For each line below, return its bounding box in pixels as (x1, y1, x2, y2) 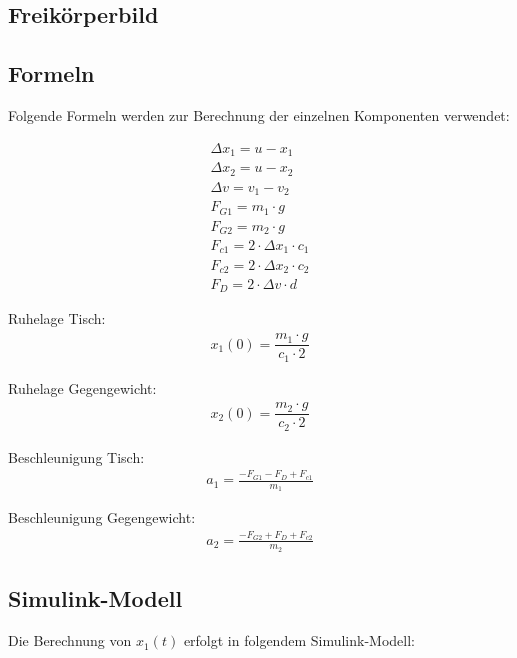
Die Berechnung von (8, 630, 132, 651)
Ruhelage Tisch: (8, 308, 106, 329)
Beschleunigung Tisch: (8, 446, 145, 467)
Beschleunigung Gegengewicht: (8, 507, 196, 528)
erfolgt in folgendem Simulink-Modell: (183, 630, 415, 651)
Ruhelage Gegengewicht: (8, 377, 157, 398)
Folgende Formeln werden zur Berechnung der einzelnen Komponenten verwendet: (8, 104, 510, 125)
